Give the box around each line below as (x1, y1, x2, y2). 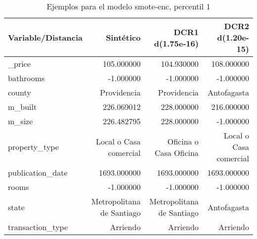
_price (8, 58, 31, 69)
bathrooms (8, 72, 45, 84)
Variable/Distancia (8, 32, 83, 43)
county (8, 87, 31, 98)
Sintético (106, 32, 141, 43)
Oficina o (167, 135, 199, 147)
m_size (8, 115, 33, 127)
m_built (8, 101, 37, 112)
